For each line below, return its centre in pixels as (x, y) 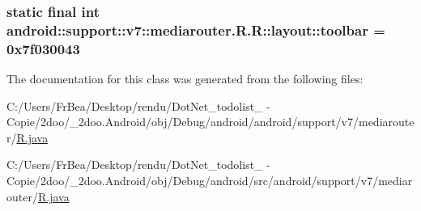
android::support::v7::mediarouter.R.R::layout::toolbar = (196, 30)
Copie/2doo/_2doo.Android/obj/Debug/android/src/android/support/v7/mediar (210, 181)
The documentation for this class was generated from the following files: (185, 79)
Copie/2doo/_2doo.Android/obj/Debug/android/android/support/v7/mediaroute (210, 122)
